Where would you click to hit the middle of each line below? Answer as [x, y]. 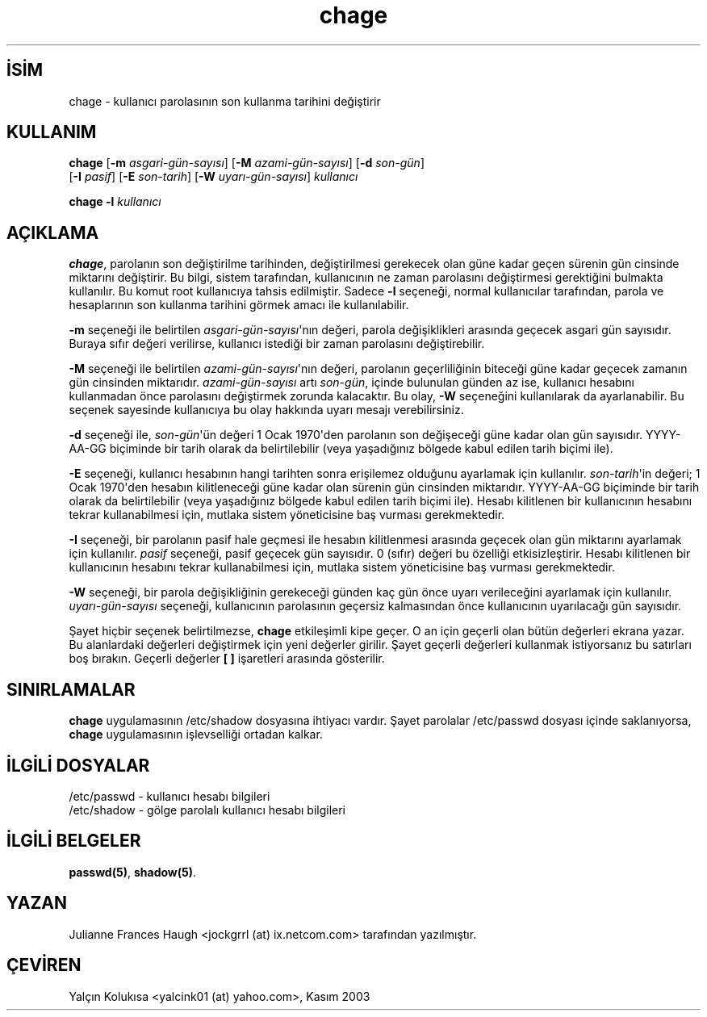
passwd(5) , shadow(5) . [133, 872]
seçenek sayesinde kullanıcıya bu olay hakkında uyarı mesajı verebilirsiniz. [266, 410]
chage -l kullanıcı [115, 202]
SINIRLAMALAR [71, 689]
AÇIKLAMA [53, 232]
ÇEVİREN [44, 965]
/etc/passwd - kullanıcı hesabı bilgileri [169, 796]
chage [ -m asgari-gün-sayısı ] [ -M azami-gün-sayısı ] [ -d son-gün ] [247, 163]
